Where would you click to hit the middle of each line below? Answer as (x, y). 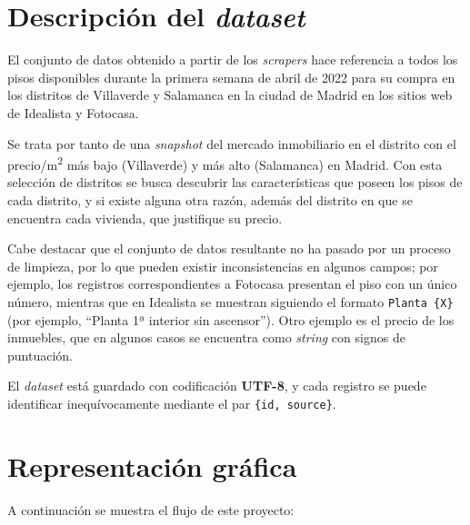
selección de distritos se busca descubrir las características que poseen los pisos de (235, 182)
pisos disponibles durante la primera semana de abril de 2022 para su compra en (231, 77)
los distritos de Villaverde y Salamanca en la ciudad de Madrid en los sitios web (230, 95)
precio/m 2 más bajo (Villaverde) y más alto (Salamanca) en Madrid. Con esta (225, 163)
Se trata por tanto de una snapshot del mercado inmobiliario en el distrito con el (232, 143)
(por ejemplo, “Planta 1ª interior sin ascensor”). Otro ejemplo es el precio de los (231, 319)
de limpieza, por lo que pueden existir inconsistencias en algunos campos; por (223, 266)
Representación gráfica (152, 466)
